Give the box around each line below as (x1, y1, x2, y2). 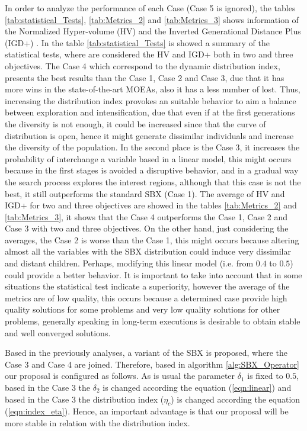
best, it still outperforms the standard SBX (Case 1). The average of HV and (5, 187, 285, 200)
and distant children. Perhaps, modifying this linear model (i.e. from (5, 257, 254, 269)
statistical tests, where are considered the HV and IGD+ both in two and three (5, 48, 293, 60)
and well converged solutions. (5, 326, 111, 339)
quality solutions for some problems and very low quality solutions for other (5, 303, 280, 316)
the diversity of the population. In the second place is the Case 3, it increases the (5, 141, 300, 153)
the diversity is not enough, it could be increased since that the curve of (5, 117, 266, 130)
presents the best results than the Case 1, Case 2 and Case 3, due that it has (5, 71, 284, 83)
